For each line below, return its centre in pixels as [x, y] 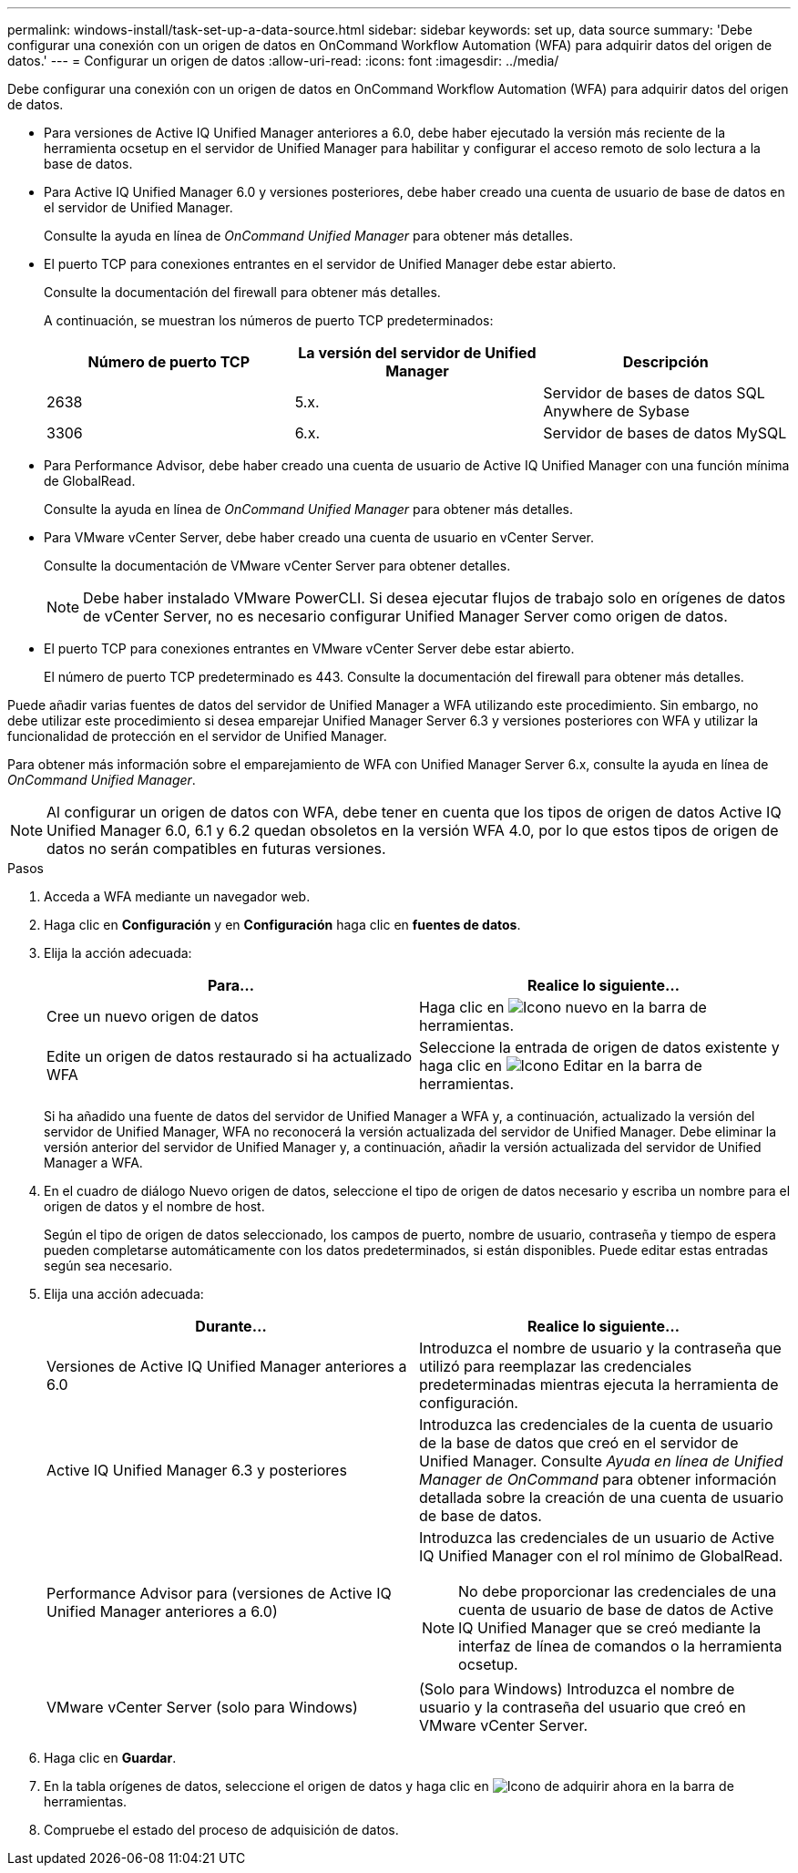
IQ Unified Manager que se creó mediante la [610, 1628]
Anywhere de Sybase [616, 411]
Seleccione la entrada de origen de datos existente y [599, 1047]
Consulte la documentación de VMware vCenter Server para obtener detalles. [277, 566]
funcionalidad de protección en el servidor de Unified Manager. [197, 736]
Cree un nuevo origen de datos [153, 1016]
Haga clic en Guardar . [110, 1758]
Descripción [665, 362]
